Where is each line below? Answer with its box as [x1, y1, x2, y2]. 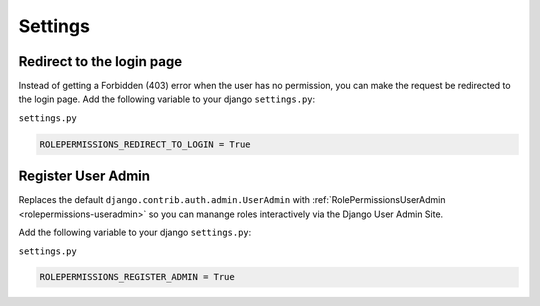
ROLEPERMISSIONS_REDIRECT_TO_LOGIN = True [39, 138, 251, 150]
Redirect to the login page [18, 53, 183, 70]
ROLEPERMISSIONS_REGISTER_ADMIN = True [39, 271, 235, 283]
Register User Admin [18, 168, 150, 185]
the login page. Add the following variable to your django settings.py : [18, 93, 316, 105]
